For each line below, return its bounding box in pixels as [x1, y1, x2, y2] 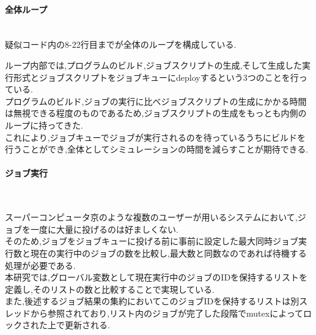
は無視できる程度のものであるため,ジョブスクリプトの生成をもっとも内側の [5, 107, 307, 119]
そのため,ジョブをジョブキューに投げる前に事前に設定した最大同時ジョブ [5, 235, 298, 247]
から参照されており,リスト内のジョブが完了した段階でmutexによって [30, 306, 304, 319]
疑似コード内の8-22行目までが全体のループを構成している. [5, 38, 237, 51]
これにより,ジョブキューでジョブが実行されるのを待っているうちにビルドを [5, 130, 306, 143]
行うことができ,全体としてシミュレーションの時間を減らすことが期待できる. [5, 143, 309, 156]
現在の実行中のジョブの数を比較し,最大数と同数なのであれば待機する [30, 246, 307, 259]
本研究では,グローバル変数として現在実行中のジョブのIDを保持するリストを [5, 271, 308, 284]
